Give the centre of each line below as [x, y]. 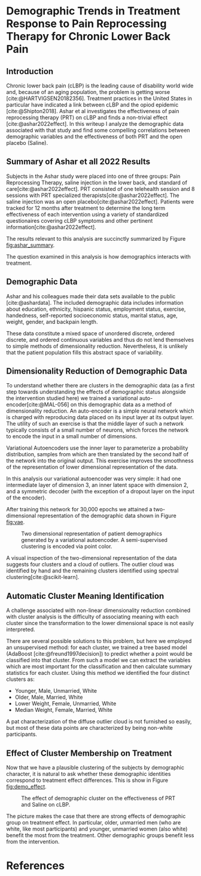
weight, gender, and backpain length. [52, 322]
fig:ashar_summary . [31, 245]
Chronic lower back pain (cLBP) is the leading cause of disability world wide [100, 86]
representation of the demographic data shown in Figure [107, 516]
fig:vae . [16, 522]
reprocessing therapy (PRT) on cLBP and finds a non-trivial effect [87, 117]
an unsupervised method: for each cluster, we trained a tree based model [97, 647]
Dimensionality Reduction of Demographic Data [97, 372]
